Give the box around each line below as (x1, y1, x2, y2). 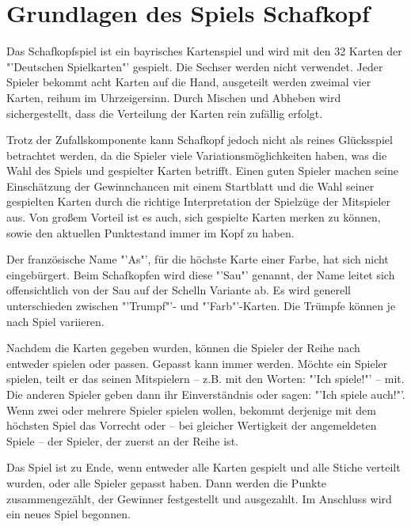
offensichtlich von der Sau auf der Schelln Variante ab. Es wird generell (6, 282, 351, 298)
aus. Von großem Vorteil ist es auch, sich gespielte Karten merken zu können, (6, 209, 381, 226)
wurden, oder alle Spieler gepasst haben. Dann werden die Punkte (6, 474, 327, 491)
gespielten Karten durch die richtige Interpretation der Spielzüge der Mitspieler (6, 193, 391, 210)
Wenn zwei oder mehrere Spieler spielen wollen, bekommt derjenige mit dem (6, 401, 376, 418)
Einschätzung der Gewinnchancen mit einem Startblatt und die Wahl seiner (6, 177, 375, 194)
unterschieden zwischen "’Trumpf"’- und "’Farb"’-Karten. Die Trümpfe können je (6, 298, 396, 314)
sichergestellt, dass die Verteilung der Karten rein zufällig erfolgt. (6, 104, 323, 121)
